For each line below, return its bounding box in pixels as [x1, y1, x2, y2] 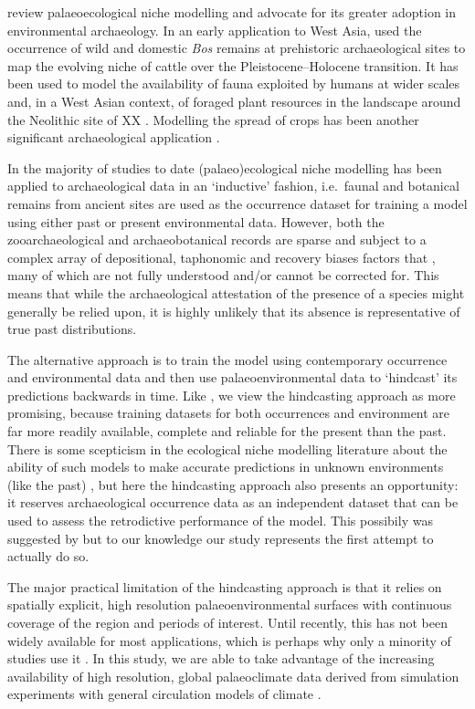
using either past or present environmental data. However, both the [7, 212, 385, 231]
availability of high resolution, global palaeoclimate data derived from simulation [7, 666, 459, 685]
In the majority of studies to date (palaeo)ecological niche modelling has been [7, 158, 442, 177]
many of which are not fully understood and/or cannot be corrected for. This [7, 266, 439, 285]
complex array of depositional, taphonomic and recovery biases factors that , [7, 247, 436, 266]
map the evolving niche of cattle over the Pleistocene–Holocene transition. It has [7, 56, 459, 75]
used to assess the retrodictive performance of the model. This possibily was [7, 511, 433, 530]
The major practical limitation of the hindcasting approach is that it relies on [7, 577, 442, 596]
